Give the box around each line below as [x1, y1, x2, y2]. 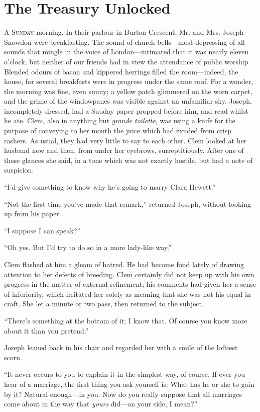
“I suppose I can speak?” [4, 225, 80, 235]
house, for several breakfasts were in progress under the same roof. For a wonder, [4, 76, 253, 87]
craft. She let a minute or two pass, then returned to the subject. [4, 298, 204, 309]
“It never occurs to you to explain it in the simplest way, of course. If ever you [4, 369, 245, 379]
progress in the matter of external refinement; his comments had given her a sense [4, 279, 256, 289]
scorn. [4, 352, 22, 362]
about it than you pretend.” [4, 325, 89, 336]
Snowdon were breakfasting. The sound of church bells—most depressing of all [4, 36, 245, 47]
